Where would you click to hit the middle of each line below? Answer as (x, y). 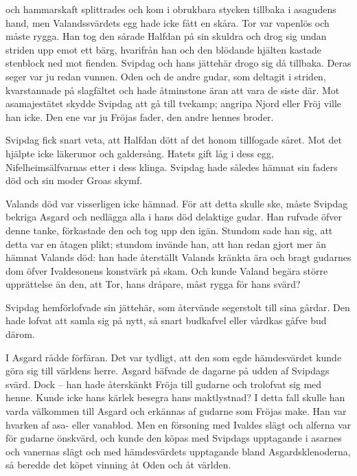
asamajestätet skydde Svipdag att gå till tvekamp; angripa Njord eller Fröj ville (174, 103)
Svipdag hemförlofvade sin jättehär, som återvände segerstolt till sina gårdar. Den (178, 307)
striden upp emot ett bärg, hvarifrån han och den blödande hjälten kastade (164, 49)
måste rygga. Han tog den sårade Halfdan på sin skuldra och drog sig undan (166, 36)
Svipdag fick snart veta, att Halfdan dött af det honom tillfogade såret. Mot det (174, 140)
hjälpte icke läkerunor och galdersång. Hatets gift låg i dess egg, (140, 153)
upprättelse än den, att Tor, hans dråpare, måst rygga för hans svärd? (153, 284)
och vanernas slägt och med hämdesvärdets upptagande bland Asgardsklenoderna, (178, 451)
